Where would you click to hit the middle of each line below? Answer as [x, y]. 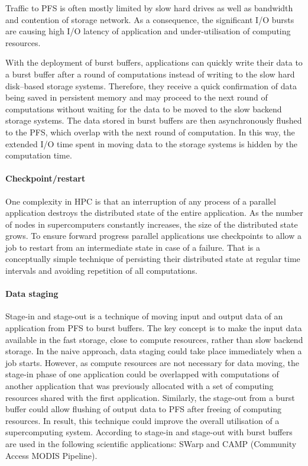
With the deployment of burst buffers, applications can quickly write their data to [154, 62]
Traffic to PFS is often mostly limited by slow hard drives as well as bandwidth [149, 8]
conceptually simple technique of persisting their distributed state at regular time [153, 259]
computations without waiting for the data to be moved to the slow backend [144, 109]
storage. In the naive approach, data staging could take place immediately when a [154, 351]
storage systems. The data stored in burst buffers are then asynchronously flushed [154, 120]
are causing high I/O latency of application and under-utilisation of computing [148, 31]
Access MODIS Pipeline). [51, 455]
